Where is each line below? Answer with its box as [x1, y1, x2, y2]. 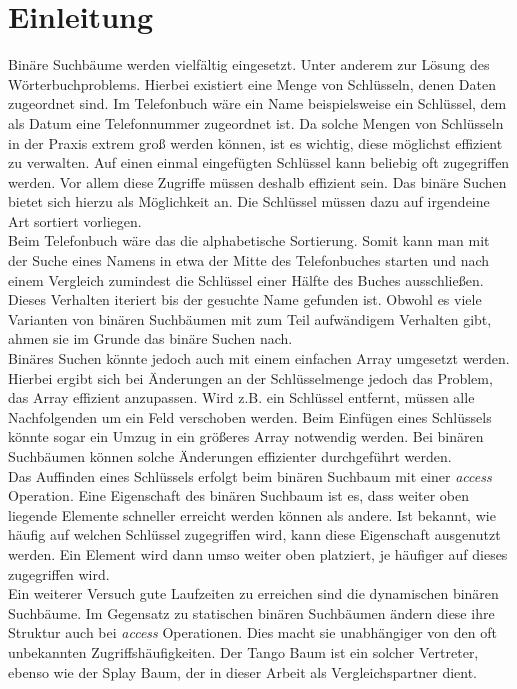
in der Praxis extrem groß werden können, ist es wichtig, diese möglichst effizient [8, 132, 503, 153]
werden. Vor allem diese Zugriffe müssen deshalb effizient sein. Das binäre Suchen [8, 171, 507, 192]
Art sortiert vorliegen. [8, 210, 142, 231]
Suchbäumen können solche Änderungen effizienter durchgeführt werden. [8, 446, 452, 466]
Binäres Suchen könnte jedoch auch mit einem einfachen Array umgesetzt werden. [8, 348, 510, 369]
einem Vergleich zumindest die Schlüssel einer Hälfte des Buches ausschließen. [8, 269, 484, 290]
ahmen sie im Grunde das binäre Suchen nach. [8, 328, 293, 349]
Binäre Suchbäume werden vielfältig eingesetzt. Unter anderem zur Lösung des [8, 54, 490, 75]
